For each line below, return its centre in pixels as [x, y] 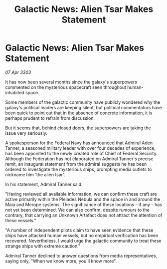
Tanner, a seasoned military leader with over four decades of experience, [81, 148]
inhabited [15, 92]
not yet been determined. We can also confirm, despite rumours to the [77, 210]
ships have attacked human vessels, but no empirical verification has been [82, 235]
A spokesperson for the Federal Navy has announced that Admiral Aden [79, 143]
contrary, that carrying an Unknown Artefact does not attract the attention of [84, 215]
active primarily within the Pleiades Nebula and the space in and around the [83, 199]
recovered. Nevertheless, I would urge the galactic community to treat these [83, 241]
